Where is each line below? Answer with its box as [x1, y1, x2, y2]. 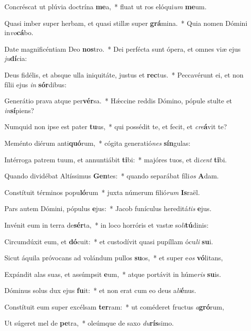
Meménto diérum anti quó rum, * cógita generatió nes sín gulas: [4, 137, 191, 148]
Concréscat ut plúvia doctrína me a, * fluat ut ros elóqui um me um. [4, 1, 207, 11]
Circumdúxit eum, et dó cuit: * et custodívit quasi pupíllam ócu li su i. [4, 236, 213, 246]
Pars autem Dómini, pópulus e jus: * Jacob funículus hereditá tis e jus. [4, 203, 212, 214]
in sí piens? [4, 105, 34, 115]
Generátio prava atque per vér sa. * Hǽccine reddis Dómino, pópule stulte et [4, 96, 233, 106]
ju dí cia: [4, 53, 27, 63]
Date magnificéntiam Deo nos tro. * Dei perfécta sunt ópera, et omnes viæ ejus [4, 43, 241, 54]
